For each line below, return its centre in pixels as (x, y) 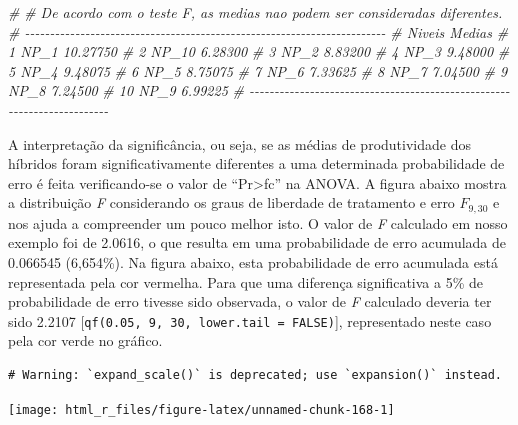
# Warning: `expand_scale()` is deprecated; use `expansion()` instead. (255, 375)
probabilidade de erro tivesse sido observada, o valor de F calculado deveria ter (250, 301)
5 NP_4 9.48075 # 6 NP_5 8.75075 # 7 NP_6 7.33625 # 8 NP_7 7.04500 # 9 (258, 70)
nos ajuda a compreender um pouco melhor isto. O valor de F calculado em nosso (258, 222)
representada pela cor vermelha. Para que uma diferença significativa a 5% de (246, 281)
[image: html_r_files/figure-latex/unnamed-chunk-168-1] (201, 409)
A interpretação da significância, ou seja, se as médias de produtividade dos (239, 143)
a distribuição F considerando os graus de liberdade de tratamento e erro (231, 202)
